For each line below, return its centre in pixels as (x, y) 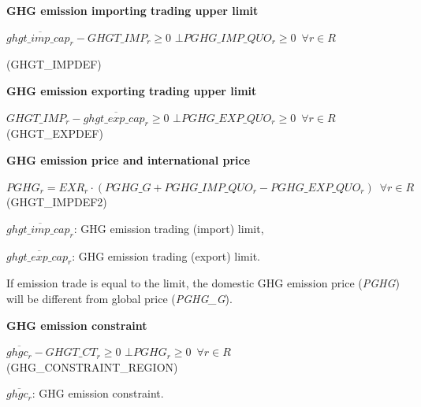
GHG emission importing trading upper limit (132, 10)
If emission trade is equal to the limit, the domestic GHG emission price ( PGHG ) (203, 283)
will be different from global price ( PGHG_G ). (119, 298)
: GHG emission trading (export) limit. (166, 255)
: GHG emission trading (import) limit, (169, 228)
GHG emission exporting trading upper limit (132, 90)
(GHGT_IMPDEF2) (57, 202)
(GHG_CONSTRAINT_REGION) (92, 366)
